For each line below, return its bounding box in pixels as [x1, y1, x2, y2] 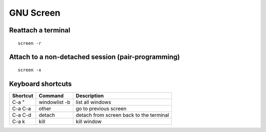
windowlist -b [38, 99, 70, 106]
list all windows [75, 99, 111, 106]
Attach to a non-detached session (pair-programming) [9, 53, 180, 61]
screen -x [18, 67, 41, 73]
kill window [75, 118, 102, 125]
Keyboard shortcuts [9, 79, 72, 88]
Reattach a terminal [9, 26, 70, 34]
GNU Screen [9, 7, 61, 18]
